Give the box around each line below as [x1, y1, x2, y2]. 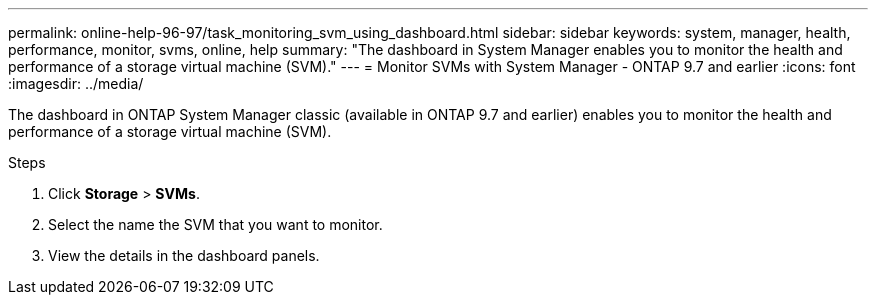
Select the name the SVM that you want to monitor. [48, 216, 383, 233]
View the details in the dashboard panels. [48, 247, 320, 264]
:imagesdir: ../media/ [8, 75, 144, 92]
